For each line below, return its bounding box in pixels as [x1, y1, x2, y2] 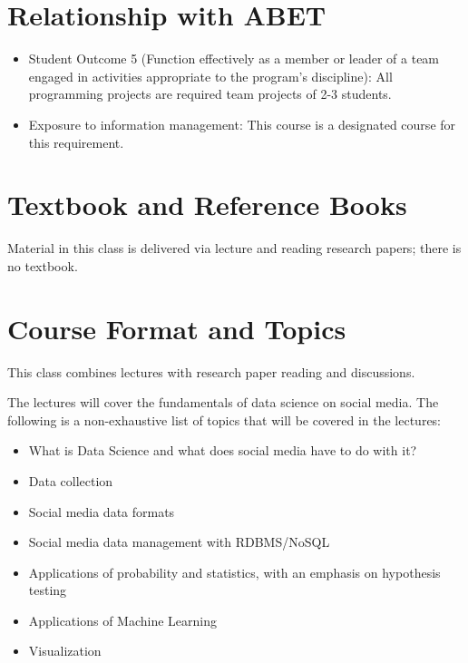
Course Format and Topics [7, 309, 346, 346]
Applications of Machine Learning [28, 610, 218, 629]
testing [28, 580, 67, 600]
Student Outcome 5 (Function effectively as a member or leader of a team [28, 49, 440, 68]
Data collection [28, 471, 113, 490]
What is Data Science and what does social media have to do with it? [28, 441, 417, 460]
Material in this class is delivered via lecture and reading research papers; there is [7, 239, 462, 258]
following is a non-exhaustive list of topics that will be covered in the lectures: [7, 410, 442, 429]
